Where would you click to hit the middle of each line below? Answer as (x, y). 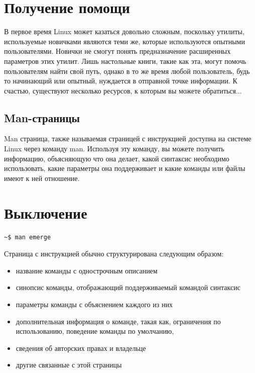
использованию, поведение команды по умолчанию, (95, 331)
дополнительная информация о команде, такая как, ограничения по (118, 321)
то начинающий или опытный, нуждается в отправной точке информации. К (121, 81)
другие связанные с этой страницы (69, 365)
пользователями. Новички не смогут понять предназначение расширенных (117, 51)
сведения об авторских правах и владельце (81, 348)
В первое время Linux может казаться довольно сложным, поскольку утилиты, (124, 31)
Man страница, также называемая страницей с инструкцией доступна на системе (128, 138)
